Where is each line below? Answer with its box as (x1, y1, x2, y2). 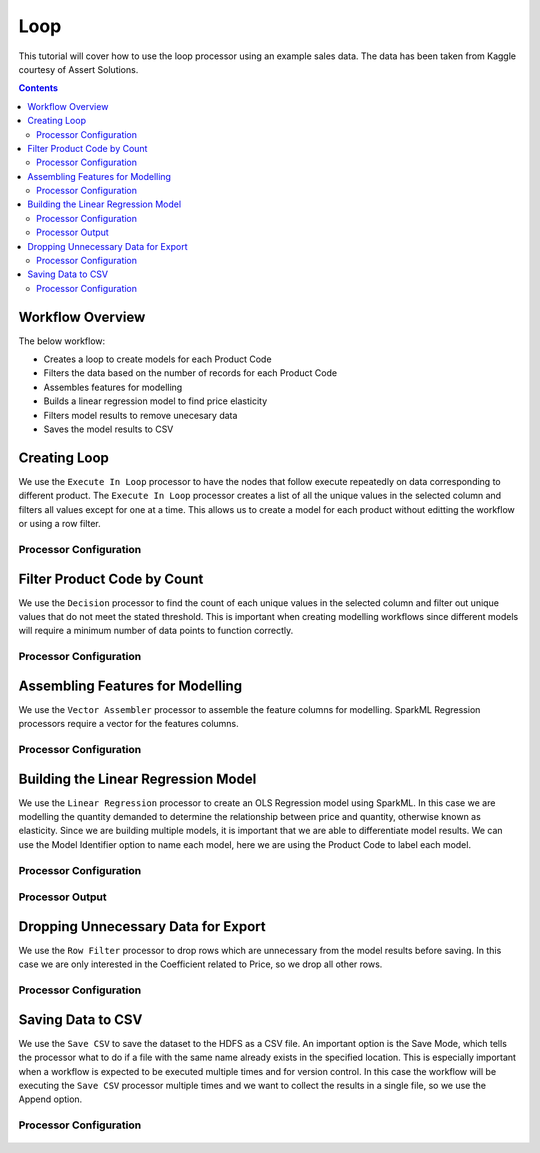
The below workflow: (18, 335, 106, 347)
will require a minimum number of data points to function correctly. (18, 625, 294, 637)
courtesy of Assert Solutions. (18, 63, 139, 75)
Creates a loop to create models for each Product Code (43, 353, 272, 365)
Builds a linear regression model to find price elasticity (43, 395, 268, 407)
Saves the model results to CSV (43, 423, 174, 435)
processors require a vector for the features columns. (18, 718, 239, 730)
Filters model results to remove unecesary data (43, 409, 238, 421)
